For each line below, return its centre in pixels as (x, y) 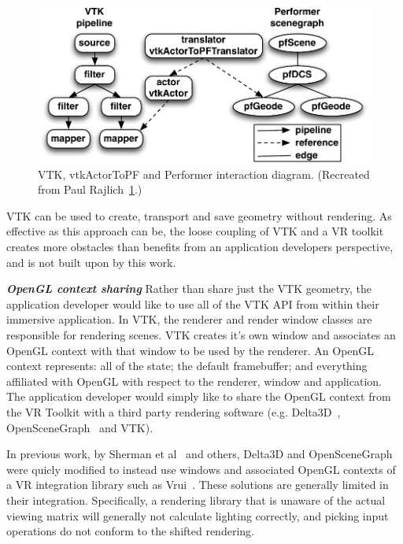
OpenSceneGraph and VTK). (80, 427)
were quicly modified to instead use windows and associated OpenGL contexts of (201, 469)
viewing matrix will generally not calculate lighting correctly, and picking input (198, 515)
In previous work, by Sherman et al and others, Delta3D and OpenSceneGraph (200, 454)
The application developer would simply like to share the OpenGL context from (199, 396)
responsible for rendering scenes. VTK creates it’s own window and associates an (201, 335)
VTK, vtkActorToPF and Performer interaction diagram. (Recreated (204, 174)
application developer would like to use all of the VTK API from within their (193, 303)
